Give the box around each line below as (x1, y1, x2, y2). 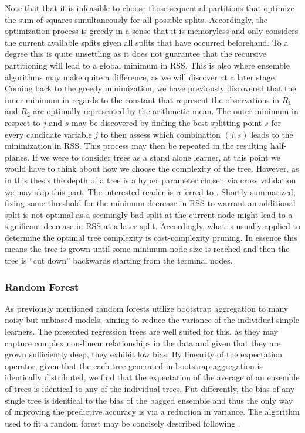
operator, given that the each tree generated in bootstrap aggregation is (5, 359, 263, 371)
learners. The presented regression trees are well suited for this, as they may (5, 325, 278, 337)
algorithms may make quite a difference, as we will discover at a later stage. (5, 70, 277, 83)
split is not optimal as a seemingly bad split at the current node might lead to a (5, 208, 293, 220)
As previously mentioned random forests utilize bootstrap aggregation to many (5, 302, 289, 314)
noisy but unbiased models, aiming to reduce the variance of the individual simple (5, 313, 300, 326)
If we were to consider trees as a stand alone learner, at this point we (32, 151, 280, 163)
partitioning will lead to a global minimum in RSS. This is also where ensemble (5, 59, 290, 71)
